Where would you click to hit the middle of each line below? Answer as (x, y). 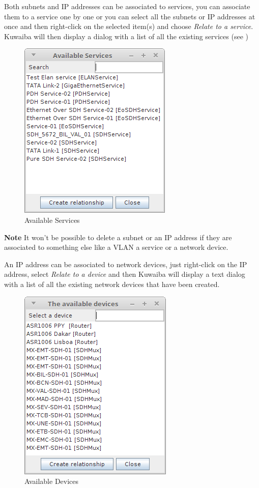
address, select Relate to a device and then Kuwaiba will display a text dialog (125, 274)
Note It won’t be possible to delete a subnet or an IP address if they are (118, 237)
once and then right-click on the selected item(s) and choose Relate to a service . (129, 26)
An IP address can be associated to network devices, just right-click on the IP (126, 264)
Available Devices (52, 481)
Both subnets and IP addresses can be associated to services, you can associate (127, 6)
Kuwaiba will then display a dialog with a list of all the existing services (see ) (126, 36)
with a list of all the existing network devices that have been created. (112, 284)
